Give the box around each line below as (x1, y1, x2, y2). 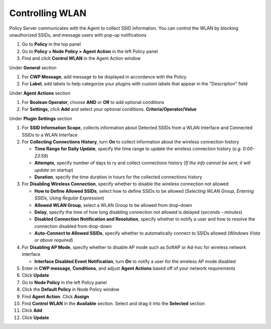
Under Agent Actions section (9, 90, 70, 96)
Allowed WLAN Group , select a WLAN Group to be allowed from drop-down (34, 202, 192, 208)
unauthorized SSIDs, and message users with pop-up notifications (9, 32, 147, 38)
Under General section (9, 64, 57, 70)
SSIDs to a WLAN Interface (22, 132, 78, 138)
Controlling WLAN (9, 8, 87, 19)
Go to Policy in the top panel (22, 41, 81, 47)
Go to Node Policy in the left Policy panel (22, 279, 107, 285)
